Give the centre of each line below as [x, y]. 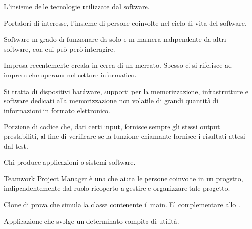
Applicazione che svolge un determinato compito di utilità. [92, 220]
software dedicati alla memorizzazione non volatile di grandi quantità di [111, 101]
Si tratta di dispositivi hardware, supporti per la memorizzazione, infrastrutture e [126, 91]
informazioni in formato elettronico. [57, 110]
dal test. [16, 145]
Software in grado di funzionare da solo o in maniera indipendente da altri [115, 39]
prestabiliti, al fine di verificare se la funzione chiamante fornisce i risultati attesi [125, 136]
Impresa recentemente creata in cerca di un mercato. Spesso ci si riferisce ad [118, 65]
